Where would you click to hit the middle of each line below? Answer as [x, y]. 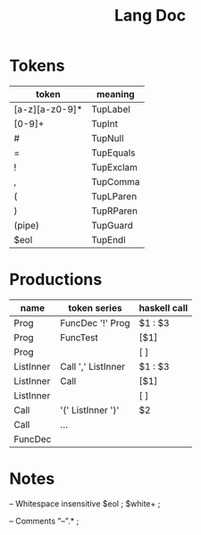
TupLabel [111, 109]
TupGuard [112, 225]
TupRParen [114, 211]
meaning [116, 94]
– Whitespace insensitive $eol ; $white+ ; [85, 503]
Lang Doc [150, 16]
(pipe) [27, 225]
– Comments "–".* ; [44, 521]
